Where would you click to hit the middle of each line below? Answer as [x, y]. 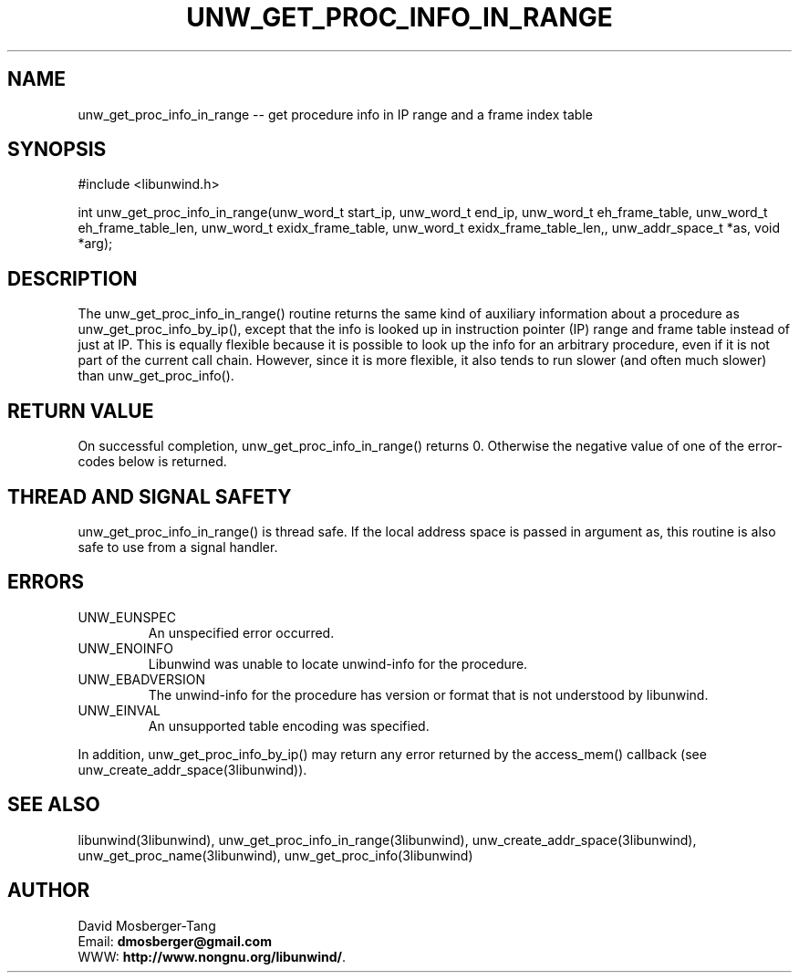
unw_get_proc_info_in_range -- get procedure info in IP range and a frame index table [335, 114]
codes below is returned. [152, 462]
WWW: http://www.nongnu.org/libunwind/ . [212, 956]
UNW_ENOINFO [125, 648]
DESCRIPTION [73, 278]
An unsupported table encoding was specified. [289, 725]
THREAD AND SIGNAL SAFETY [150, 496]
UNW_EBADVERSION [141, 679]
